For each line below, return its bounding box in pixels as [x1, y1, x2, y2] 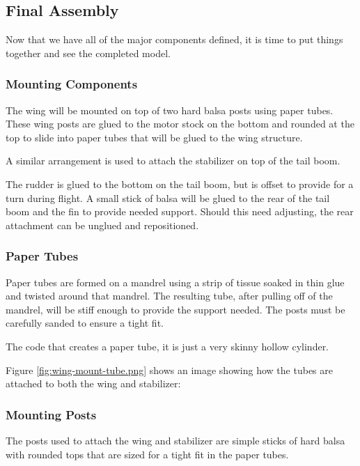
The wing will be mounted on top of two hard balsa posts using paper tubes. [6, 102, 334, 117]
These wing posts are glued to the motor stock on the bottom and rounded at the [6, 116, 354, 131]
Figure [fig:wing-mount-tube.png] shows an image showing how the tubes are [6, 362, 333, 377]
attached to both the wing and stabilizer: [6, 376, 181, 391]
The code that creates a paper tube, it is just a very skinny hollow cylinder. [6, 339, 329, 353]
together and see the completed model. [6, 45, 171, 60]
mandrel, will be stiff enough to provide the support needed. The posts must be [6, 302, 345, 316]
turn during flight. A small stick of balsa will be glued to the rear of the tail [6, 190, 330, 205]
